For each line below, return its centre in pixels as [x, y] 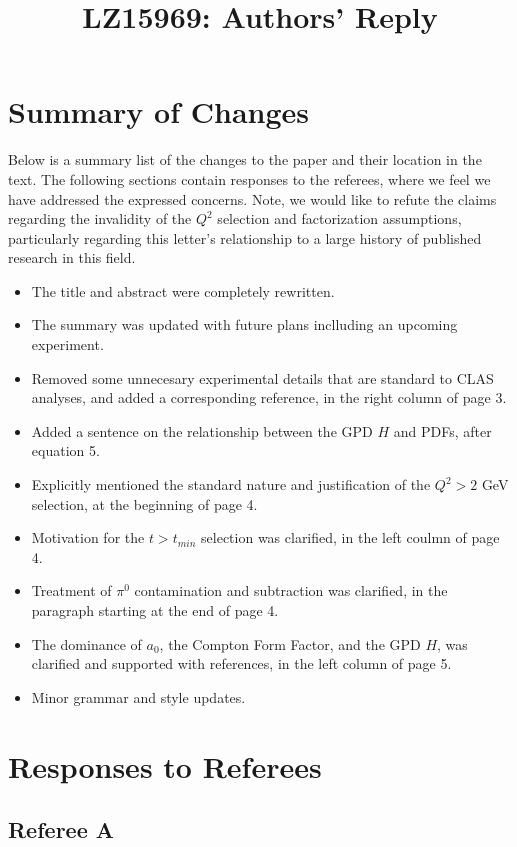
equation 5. [65, 450]
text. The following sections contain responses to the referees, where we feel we [249, 178]
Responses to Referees [165, 765]
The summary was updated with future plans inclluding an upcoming [244, 324]
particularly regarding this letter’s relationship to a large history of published [245, 237]
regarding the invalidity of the [100, 218]
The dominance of [86, 643]
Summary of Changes [159, 111]
